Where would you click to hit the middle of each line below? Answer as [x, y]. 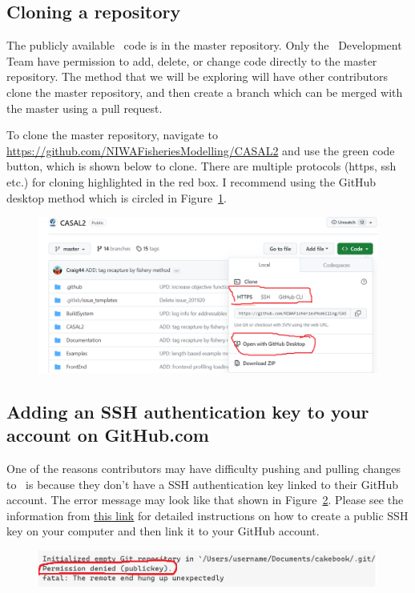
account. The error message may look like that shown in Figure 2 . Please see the [205, 500]
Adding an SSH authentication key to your [188, 411]
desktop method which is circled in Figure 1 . [117, 197]
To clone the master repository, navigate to [112, 135]
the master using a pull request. [85, 108]
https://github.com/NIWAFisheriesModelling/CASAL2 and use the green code [201, 150]
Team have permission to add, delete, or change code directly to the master [192, 60]
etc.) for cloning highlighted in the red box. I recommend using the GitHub [191, 181]
